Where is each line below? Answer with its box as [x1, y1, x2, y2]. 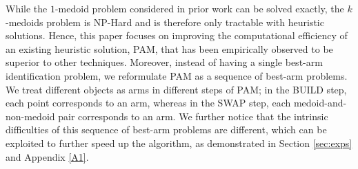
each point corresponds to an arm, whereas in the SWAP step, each [6, 95, 291, 110]
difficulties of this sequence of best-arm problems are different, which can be [6, 122, 327, 137]
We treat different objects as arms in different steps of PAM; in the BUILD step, [6, 82, 347, 96]
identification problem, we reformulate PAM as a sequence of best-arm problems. [6, 68, 348, 82]
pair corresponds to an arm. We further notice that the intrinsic [58, 109, 328, 123]
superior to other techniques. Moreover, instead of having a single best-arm [6, 55, 323, 69]
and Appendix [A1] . [6, 149, 89, 164]
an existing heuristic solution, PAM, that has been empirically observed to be [6, 41, 333, 56]
